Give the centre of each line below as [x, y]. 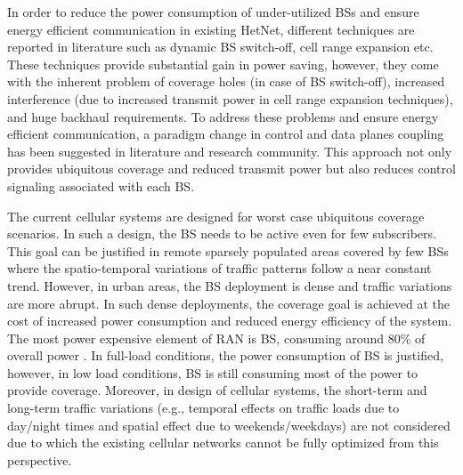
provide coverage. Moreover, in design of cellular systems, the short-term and [217, 390]
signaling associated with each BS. [101, 185]
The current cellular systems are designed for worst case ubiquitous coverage [216, 216]
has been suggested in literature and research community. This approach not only [230, 151]
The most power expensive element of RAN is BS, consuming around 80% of [216, 338]
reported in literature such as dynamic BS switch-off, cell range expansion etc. [220, 47]
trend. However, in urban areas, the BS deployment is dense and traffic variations [230, 285]
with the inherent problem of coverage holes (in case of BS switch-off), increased [226, 81]
